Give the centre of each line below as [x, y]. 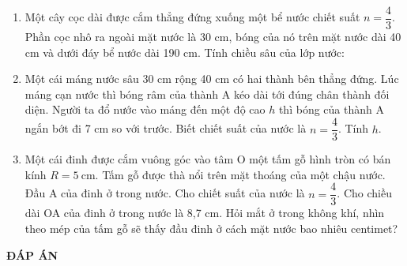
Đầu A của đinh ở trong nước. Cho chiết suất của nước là [165, 193]
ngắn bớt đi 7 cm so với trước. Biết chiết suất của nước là [166, 128]
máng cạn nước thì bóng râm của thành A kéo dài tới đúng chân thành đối [207, 94]
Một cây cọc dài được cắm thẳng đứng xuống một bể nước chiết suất [192, 17]
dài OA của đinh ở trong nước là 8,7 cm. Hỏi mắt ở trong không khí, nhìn [205, 213]
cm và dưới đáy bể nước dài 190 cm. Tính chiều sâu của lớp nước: [185, 52]
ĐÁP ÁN [32, 255]
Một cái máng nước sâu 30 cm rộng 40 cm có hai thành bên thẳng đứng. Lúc [212, 79]
